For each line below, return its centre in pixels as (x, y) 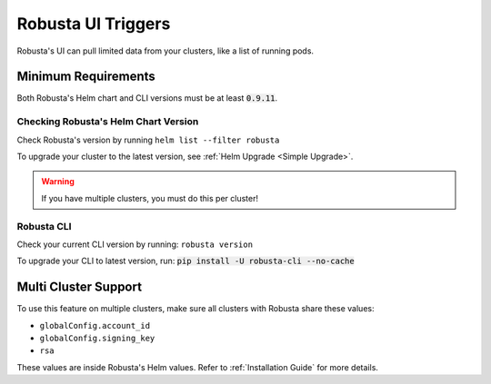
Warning (58, 182)
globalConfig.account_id (95, 325)
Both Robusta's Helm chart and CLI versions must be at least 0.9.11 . (147, 98)
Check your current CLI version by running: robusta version (135, 244)
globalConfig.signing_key (97, 338)
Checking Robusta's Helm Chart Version (108, 122)
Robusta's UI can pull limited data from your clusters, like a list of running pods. (165, 51)
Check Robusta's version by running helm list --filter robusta (148, 140)
